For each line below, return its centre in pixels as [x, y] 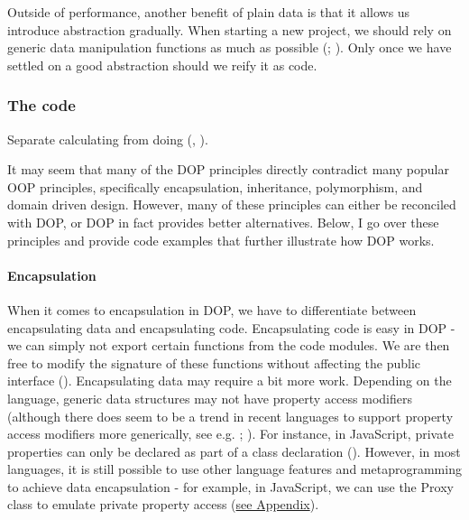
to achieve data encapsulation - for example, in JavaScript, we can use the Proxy [230, 486]
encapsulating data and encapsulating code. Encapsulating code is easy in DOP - [231, 327]
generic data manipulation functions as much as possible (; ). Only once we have [230, 47]
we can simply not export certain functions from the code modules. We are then [229, 345]
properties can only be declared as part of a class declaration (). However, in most [234, 451]
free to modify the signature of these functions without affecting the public [214, 362]
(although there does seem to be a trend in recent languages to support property [230, 416]
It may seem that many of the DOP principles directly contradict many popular [228, 169]
